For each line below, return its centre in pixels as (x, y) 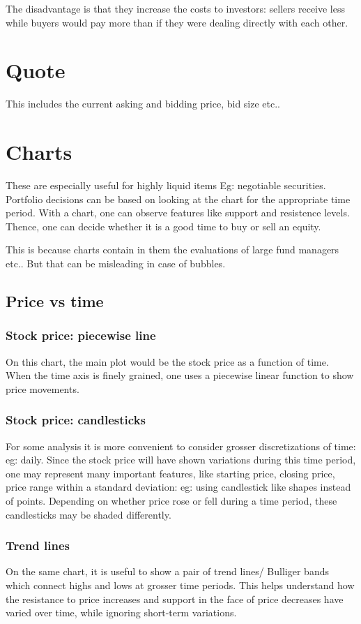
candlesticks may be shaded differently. (89, 514)
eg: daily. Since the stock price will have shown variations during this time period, (181, 460)
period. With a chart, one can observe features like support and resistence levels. (178, 213)
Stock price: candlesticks (76, 420)
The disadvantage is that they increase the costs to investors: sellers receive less (176, 8)
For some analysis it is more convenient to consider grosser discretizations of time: (181, 446)
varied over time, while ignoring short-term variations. (121, 612)
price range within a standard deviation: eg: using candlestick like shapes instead (178, 487)
